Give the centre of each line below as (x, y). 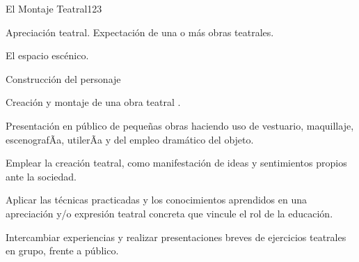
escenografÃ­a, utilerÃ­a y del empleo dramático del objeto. (130, 139)
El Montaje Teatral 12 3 (54, 8)
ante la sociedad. (41, 176)
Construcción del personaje (63, 78)
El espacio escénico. (47, 55)
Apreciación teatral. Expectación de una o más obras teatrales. (140, 32)
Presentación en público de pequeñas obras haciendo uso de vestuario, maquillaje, (180, 125)
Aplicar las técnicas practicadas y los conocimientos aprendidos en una (157, 200)
